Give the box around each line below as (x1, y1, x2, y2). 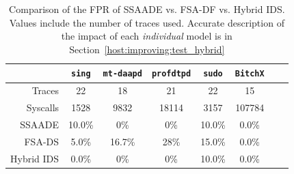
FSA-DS (24, 134, 59, 148)
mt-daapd (103, 69, 142, 79)
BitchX (235, 69, 265, 79)
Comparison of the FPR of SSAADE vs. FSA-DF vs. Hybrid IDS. (9, 2, 285, 16)
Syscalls (26, 100, 59, 115)
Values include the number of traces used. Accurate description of (9, 15, 284, 29)
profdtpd (151, 69, 191, 79)
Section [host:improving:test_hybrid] (69, 42, 225, 56)
